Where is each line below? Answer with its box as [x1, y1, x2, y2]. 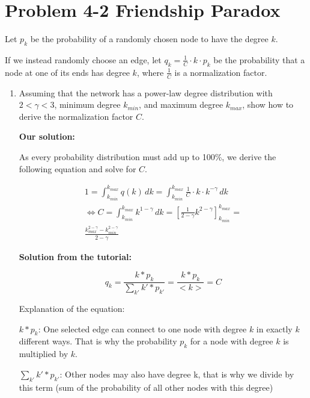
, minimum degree [54, 98, 121, 111]
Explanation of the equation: [19, 302, 125, 314]
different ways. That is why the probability [19, 335, 177, 347]
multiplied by [19, 347, 68, 360]
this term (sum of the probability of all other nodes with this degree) [19, 381, 273, 393]
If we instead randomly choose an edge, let [5, 53, 162, 66]
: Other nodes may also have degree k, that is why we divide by [59, 367, 294, 380]
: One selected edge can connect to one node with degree [38, 322, 247, 335]
